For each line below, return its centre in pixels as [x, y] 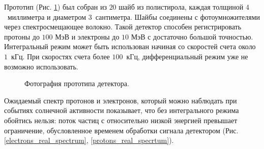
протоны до [22, 36]
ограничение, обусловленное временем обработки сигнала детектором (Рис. [121, 130]
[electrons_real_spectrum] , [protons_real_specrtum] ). [89, 140]
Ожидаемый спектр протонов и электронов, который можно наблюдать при [121, 100]
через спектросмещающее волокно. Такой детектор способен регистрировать [123, 27]
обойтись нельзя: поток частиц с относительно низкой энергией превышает [121, 120]
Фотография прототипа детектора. [77, 83]
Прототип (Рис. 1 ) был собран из [55, 7]
